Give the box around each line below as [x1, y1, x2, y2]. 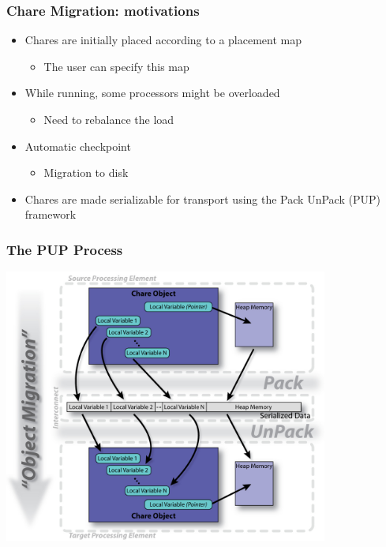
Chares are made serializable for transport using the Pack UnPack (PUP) [24, 190, 380, 207]
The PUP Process [6, 239, 123, 259]
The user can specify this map [43, 58, 189, 74]
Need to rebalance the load [43, 111, 174, 127]
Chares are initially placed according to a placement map [24, 32, 302, 48]
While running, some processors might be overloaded [24, 84, 280, 101]
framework [24, 206, 77, 223]
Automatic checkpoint [24, 137, 131, 154]
